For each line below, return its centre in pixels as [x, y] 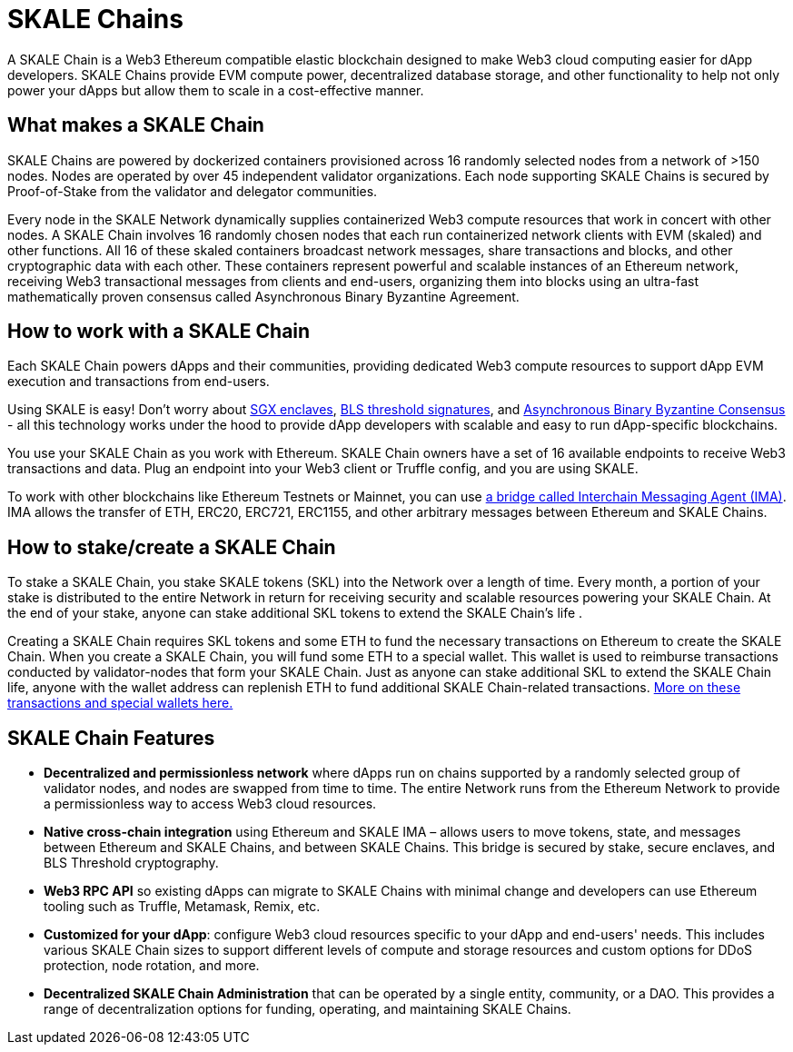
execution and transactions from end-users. [139, 382]
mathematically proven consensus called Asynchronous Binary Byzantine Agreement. [263, 296]
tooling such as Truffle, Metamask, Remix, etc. [182, 907]
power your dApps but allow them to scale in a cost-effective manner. [216, 90]
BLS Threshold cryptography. [131, 863]
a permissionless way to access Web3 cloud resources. [210, 804]
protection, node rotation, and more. [152, 966]
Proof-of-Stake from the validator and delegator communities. [193, 191]
